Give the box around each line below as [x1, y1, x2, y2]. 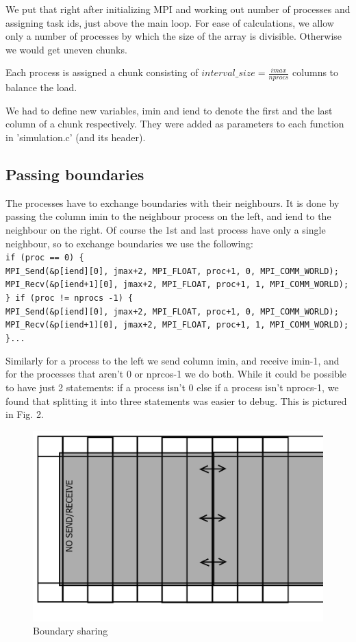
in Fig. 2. [5, 407, 44, 421]
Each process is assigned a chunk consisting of [5, 65, 199, 79]
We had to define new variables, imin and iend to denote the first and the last [5, 103, 333, 117]
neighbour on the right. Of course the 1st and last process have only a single [5, 222, 326, 236]
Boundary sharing [33, 624, 108, 638]
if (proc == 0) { [5, 253, 84, 263]
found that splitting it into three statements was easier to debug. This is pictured [5, 393, 347, 408]
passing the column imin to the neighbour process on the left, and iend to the [5, 209, 331, 223]
